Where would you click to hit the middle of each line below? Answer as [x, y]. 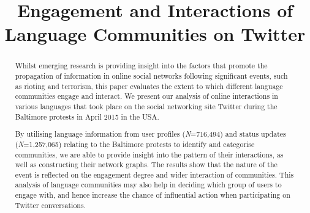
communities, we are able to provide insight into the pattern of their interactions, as [149, 154]
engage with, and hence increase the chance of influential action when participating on [153, 195]
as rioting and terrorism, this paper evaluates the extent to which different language [149, 86]
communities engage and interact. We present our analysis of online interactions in [146, 96]
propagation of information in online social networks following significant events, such [151, 76]
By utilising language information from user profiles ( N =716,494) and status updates [150, 134]
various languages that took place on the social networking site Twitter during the [146, 106]
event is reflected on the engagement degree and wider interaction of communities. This [154, 174]
